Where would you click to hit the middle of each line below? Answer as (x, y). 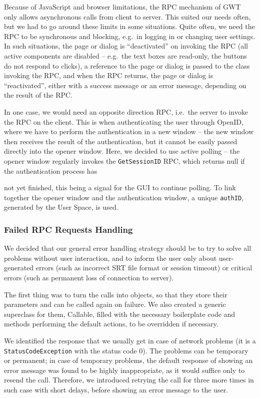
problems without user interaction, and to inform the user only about (110, 258)
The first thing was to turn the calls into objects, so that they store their (116, 294)
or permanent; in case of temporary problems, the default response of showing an (128, 360)
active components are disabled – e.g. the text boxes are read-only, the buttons (125, 55)
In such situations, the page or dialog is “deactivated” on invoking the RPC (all (126, 46)
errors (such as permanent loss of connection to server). (89, 277)
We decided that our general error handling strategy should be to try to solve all (128, 248)
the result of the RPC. (38, 95)
